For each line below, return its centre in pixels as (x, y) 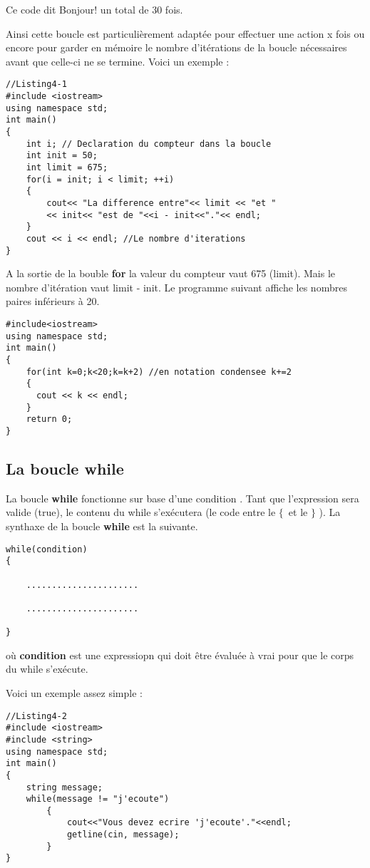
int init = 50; (62, 156)
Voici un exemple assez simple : (74, 692)
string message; (65, 787)
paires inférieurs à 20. (53, 301)
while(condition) (47, 549)
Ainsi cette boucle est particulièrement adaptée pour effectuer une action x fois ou (185, 33)
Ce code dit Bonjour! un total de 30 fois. (94, 9)
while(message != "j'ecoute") (98, 799)
